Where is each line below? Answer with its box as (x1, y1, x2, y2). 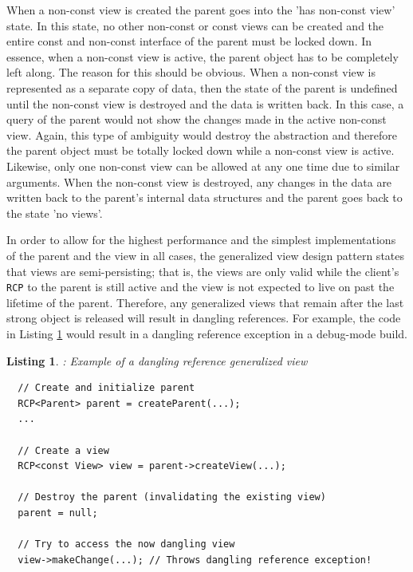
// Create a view (18, 444, 109, 456)
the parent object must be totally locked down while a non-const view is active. (6, 142, 395, 159)
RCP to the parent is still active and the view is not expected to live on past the (6, 278, 395, 295)
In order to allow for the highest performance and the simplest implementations (6, 231, 396, 248)
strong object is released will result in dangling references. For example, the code (6, 310, 401, 326)
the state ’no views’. (6, 204, 103, 221)
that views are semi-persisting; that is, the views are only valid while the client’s (6, 262, 399, 279)
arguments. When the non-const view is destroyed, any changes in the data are (6, 173, 392, 190)
